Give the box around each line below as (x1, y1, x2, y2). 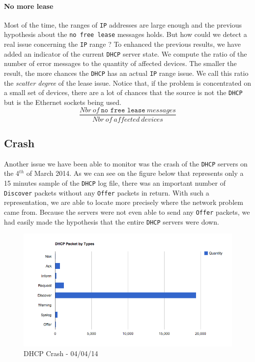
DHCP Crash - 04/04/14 (24, 348, 98, 359)
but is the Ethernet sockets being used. (4, 97, 121, 107)
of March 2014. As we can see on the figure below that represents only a (26, 168, 244, 178)
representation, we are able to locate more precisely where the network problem (4, 197, 243, 207)
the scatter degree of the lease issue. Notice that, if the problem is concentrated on (4, 77, 252, 88)
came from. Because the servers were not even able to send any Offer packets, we (4, 206, 250, 217)
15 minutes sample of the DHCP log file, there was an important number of (4, 178, 226, 188)
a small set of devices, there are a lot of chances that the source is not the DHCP (4, 87, 243, 98)
